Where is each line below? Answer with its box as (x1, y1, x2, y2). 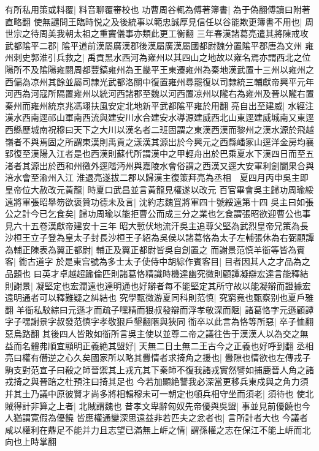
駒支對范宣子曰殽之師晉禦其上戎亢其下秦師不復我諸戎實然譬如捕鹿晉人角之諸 (5, 363, 314, 376)
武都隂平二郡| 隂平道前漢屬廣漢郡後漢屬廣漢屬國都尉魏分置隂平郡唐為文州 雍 (5, 39, 314, 51)
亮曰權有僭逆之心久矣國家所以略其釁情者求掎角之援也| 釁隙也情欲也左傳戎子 (5, 351, 311, 364)
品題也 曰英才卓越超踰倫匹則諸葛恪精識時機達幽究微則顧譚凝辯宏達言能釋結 (5, 267, 309, 280)
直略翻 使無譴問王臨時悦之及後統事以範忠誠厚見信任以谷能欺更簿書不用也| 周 (5, 15, 314, 28)
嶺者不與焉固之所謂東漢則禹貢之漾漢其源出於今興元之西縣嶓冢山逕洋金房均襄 (5, 135, 314, 148)
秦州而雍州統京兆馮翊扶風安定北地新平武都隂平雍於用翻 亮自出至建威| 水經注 (5, 99, 314, 112)
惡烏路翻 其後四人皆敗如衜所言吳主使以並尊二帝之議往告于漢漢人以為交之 (5, 327, 300, 340)
